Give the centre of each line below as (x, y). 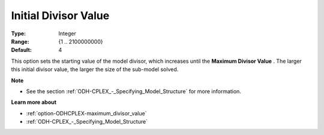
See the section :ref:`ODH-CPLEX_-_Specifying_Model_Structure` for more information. (133, 91)
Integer (67, 33)
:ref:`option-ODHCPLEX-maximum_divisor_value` (86, 113)
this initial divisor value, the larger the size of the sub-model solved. (95, 69)
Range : (20, 41)
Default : (22, 50)
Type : (19, 33)
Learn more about (34, 102)
